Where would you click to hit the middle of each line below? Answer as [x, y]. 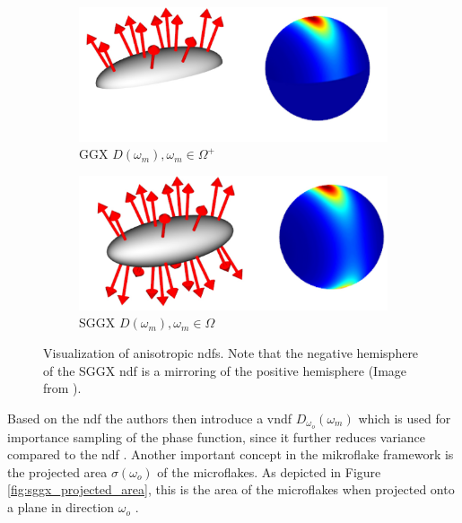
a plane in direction [61, 507]
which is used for [405, 418]
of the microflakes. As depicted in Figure [269, 471]
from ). [62, 388]
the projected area [57, 471]
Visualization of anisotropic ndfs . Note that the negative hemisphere [231, 353]
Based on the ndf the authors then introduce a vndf [150, 418]
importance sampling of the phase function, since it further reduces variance [217, 436]
